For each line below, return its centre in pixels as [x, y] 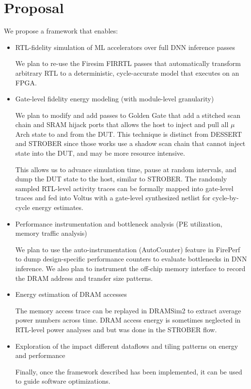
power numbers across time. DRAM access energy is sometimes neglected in [128, 320]
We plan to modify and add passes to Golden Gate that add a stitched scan [128, 115]
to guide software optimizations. [63, 381]
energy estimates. [58, 207]
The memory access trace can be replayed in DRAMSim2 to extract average [128, 310]
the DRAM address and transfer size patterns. [84, 278]
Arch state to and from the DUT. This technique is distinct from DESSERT [129, 134]
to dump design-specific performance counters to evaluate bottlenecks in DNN [131, 259]
